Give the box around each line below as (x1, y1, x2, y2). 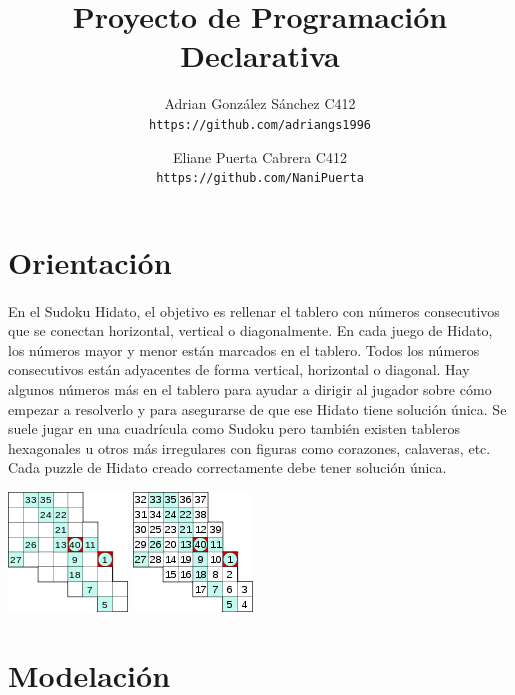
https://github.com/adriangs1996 (149, 117, 371, 132)
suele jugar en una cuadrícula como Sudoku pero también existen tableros (8, 418, 460, 439)
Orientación (8, 241, 172, 282)
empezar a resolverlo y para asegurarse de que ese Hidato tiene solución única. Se (8, 398, 507, 419)
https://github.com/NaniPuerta (156, 171, 364, 186)
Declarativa (180, 35, 340, 76)
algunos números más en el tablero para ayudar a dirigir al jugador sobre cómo (8, 378, 492, 399)
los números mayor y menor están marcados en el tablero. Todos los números (8, 339, 480, 360)
